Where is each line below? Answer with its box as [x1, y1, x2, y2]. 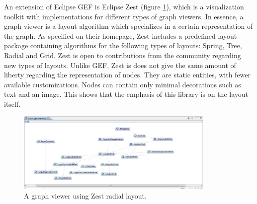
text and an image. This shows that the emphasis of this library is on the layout [4, 89, 248, 99]
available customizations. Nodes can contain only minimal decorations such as [4, 79, 241, 89]
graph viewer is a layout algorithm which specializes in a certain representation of [4, 21, 253, 31]
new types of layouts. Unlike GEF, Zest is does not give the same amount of [4, 60, 236, 70]
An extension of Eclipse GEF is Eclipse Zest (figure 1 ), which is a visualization [4, 1, 244, 11]
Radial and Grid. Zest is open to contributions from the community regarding [4, 50, 241, 60]
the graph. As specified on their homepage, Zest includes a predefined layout [4, 30, 237, 41]
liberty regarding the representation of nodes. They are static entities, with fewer [4, 69, 251, 80]
